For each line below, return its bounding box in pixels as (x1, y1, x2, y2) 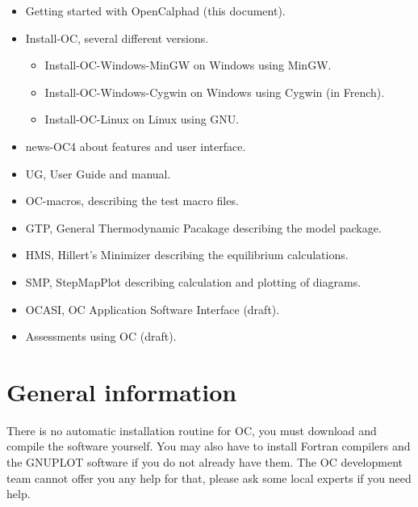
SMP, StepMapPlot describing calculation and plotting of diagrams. (25, 273, 362, 290)
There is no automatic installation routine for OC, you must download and (6, 421, 377, 438)
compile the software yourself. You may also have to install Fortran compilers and (6, 438, 411, 455)
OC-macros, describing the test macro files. (25, 192, 239, 209)
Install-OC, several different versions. (25, 29, 209, 46)
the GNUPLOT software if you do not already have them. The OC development (6, 454, 403, 471)
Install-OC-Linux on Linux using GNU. (44, 111, 240, 128)
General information (6, 375, 237, 408)
